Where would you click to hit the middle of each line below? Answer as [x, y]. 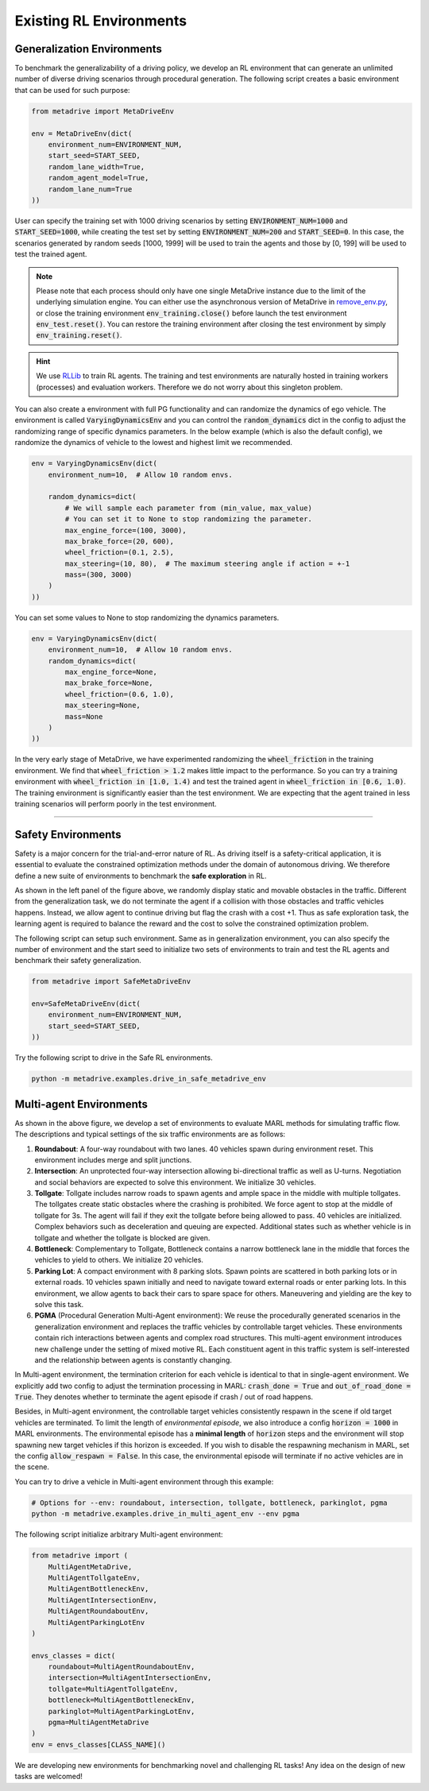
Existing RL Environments [101, 21]
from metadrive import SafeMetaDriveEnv [111, 982]
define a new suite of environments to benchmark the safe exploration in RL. [141, 876]
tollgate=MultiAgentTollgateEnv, [113, 1689]
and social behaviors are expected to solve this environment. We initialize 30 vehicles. [176, 1182]
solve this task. [59, 1304]
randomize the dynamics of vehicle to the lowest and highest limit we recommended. [154, 443]
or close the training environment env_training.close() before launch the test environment [191, 313]
